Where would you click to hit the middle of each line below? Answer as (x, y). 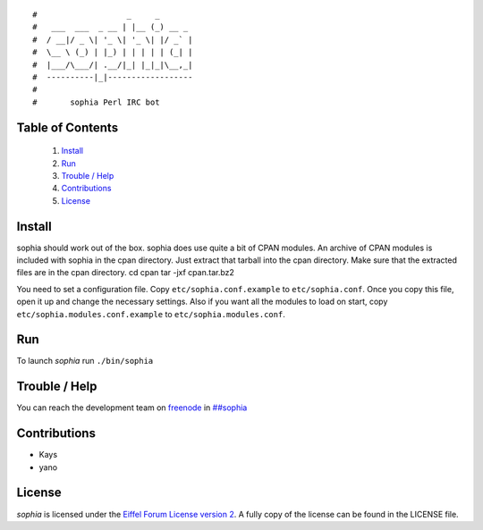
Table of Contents (68, 127)
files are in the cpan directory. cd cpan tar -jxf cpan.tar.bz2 (125, 273)
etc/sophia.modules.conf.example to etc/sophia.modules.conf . (151, 314)
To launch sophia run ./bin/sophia (85, 361)
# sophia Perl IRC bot (96, 102)
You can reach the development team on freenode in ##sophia (132, 408)
